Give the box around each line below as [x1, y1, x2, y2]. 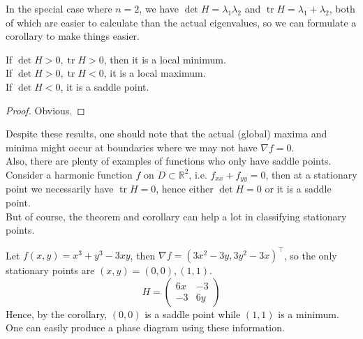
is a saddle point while [145, 306, 241, 321]
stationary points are [6, 263, 95, 278]
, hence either [156, 181, 214, 196]
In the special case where [6, 1, 112, 15]
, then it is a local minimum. [103, 52, 226, 66]
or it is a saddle [265, 181, 332, 196]
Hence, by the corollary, [6, 306, 108, 321]
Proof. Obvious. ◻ [6, 103, 85, 117]
